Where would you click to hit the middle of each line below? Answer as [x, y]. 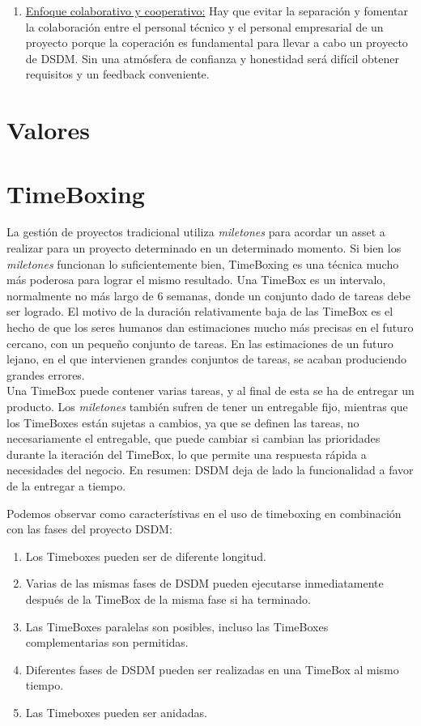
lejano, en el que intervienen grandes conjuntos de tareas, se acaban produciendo [206, 359]
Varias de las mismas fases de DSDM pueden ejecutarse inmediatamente [204, 583]
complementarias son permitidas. [107, 642]
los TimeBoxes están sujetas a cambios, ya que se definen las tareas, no [183, 422]
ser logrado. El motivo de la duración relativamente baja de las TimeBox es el [200, 311]
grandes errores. [46, 374]
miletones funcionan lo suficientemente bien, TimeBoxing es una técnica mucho [203, 263]
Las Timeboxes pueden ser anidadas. [116, 712]
